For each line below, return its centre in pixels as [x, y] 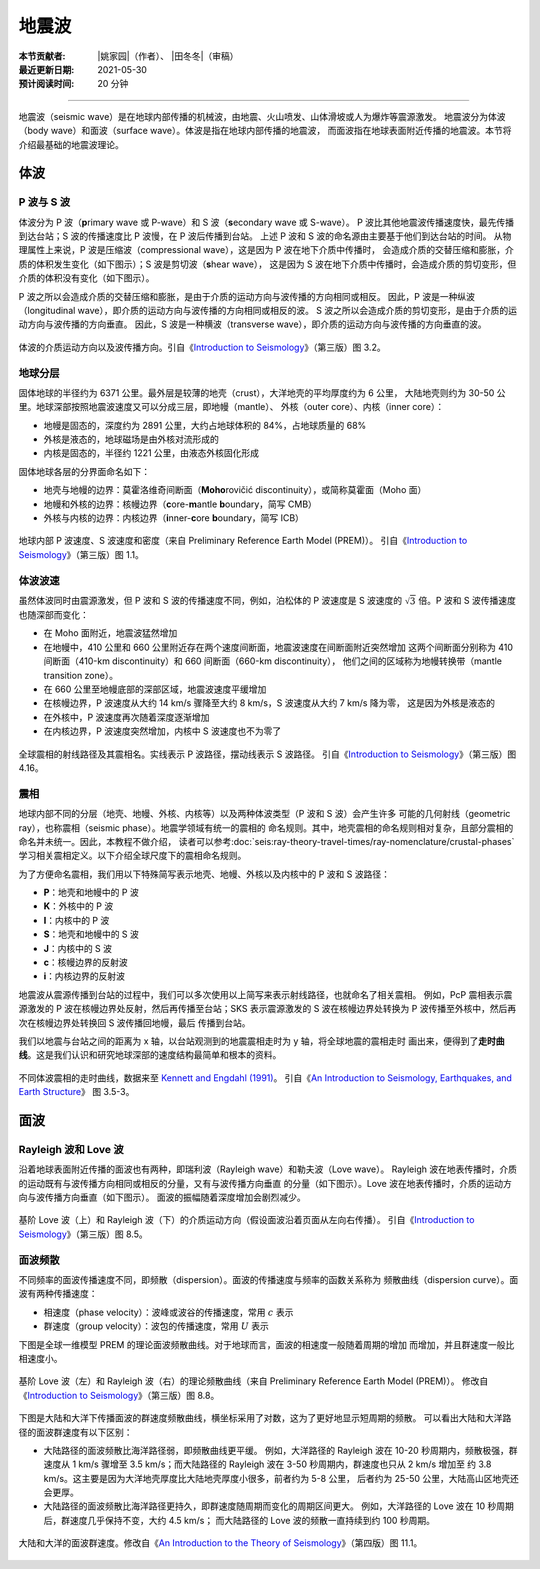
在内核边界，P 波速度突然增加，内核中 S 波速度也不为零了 [162, 731]
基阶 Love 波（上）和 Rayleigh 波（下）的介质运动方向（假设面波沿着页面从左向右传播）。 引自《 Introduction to [246, 1220]
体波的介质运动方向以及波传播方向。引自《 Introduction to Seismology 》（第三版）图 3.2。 [202, 347]
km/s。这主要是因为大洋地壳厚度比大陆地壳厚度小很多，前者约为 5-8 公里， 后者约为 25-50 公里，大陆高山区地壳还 [281, 1478]
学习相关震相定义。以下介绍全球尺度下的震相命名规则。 [132, 856]
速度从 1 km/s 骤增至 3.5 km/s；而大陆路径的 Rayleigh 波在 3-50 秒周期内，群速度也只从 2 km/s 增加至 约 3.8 [267, 1464]
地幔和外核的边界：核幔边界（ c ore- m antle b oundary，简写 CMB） [180, 504]
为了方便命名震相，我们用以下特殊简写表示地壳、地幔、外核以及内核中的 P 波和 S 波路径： [204, 874]
